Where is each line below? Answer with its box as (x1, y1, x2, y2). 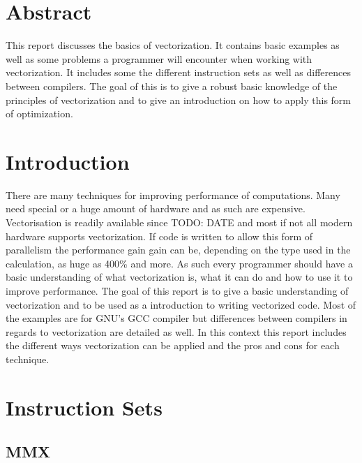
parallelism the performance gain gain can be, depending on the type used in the (6, 242, 351, 257)
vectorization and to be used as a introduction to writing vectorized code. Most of (6, 297, 356, 311)
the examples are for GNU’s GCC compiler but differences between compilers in (6, 311, 347, 325)
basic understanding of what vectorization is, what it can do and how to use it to (6, 270, 353, 284)
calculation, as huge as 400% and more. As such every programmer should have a (6, 256, 353, 270)
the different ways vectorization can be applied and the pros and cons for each (6, 338, 340, 353)
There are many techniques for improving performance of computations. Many (6, 187, 340, 202)
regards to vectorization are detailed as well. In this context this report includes (6, 324, 347, 339)
